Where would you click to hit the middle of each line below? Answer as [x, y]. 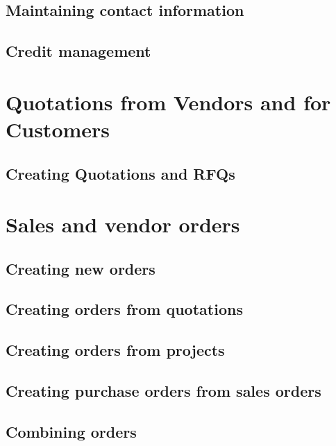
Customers [58, 129]
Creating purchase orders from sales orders [163, 391]
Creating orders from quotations [124, 309]
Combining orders [71, 431]
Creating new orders [81, 268]
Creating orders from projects [115, 350]
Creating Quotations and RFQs [120, 173]
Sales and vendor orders [123, 224]
